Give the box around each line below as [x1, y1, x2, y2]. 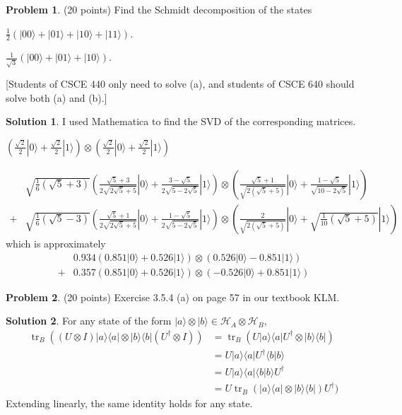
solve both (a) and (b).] [6, 90, 107, 105]
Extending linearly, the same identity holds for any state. [6, 396, 253, 411]
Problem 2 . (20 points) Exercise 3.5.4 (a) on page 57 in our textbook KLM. [6, 289, 340, 304]
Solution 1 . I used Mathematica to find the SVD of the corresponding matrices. [6, 114, 356, 129]
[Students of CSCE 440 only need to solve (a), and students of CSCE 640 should [6, 76, 355, 91]
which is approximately [6, 235, 106, 250]
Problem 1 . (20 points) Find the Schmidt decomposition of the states [6, 2, 312, 16]
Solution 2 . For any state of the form [6, 313, 172, 328]
